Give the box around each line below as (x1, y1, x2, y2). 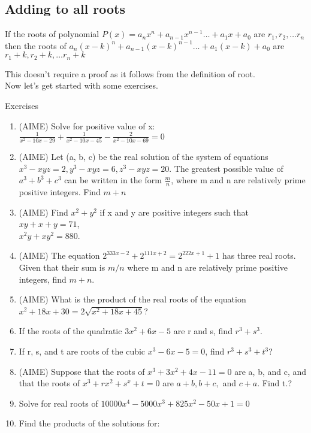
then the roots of (5, 39, 67, 52)
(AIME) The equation (19, 249, 100, 262)
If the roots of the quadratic (19, 325, 122, 337)
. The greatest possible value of (169, 162, 283, 174)
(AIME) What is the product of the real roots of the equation (19, 293, 246, 305)
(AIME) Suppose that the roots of (19, 365, 145, 377)
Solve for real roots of (19, 396, 98, 409)
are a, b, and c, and (234, 365, 307, 377)
